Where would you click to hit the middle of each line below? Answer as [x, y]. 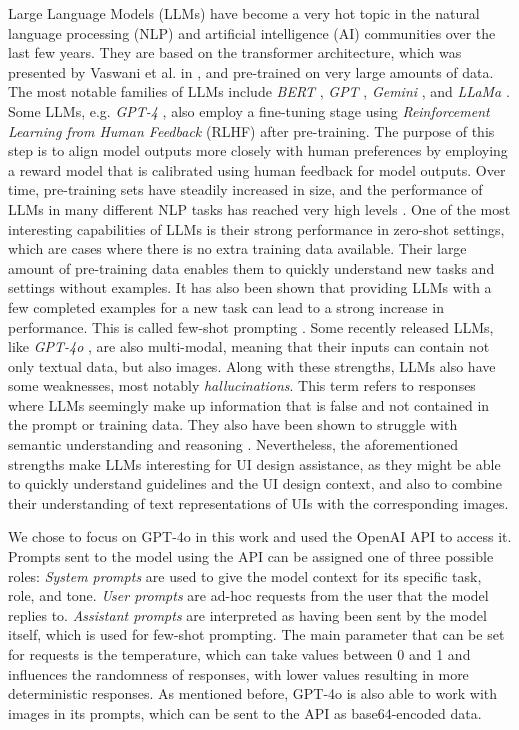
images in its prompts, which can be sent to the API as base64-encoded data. [245, 712]
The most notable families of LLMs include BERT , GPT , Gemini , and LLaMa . [259, 91]
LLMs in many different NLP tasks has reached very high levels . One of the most [259, 208]
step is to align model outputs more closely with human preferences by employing [258, 150]
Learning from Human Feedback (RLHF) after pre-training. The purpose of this [251, 130]
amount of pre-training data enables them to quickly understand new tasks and [251, 267]
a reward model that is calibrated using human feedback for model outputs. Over [257, 169]
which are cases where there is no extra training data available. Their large [237, 248]
